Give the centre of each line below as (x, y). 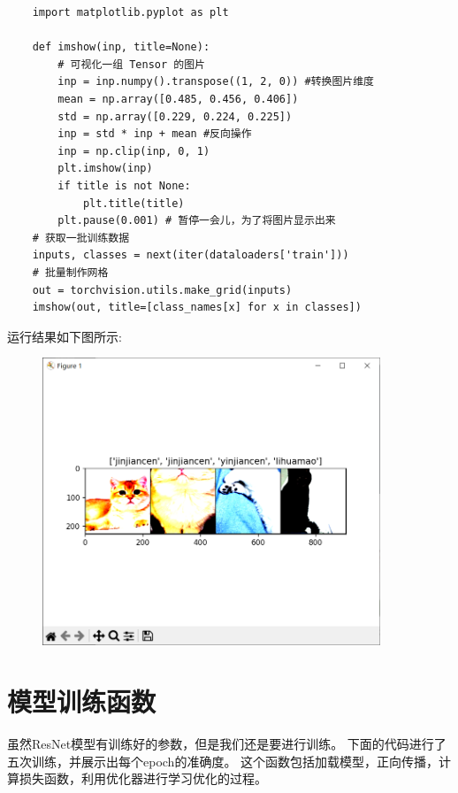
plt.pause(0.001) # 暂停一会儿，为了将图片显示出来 (197, 221)
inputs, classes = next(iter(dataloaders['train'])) (191, 255)
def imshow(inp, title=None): (121, 47)
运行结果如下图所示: (65, 336)
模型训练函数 (82, 701)
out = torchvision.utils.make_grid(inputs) (162, 290)
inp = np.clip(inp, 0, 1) (134, 151)
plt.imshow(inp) (105, 169)
